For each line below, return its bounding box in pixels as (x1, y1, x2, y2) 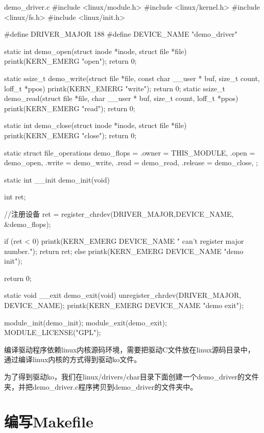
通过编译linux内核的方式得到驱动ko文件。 (4, 354, 141, 365)
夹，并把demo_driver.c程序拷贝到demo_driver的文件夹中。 (4, 381, 198, 392)
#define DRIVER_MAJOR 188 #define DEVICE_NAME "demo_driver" (4, 29, 237, 39)
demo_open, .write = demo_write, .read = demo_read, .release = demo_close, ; (4, 157, 258, 168)
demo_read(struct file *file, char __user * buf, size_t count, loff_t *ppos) (4, 93, 238, 104)
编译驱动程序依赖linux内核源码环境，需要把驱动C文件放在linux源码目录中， (4, 344, 255, 354)
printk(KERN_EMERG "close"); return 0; (4, 130, 137, 140)
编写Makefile (4, 411, 93, 432)
